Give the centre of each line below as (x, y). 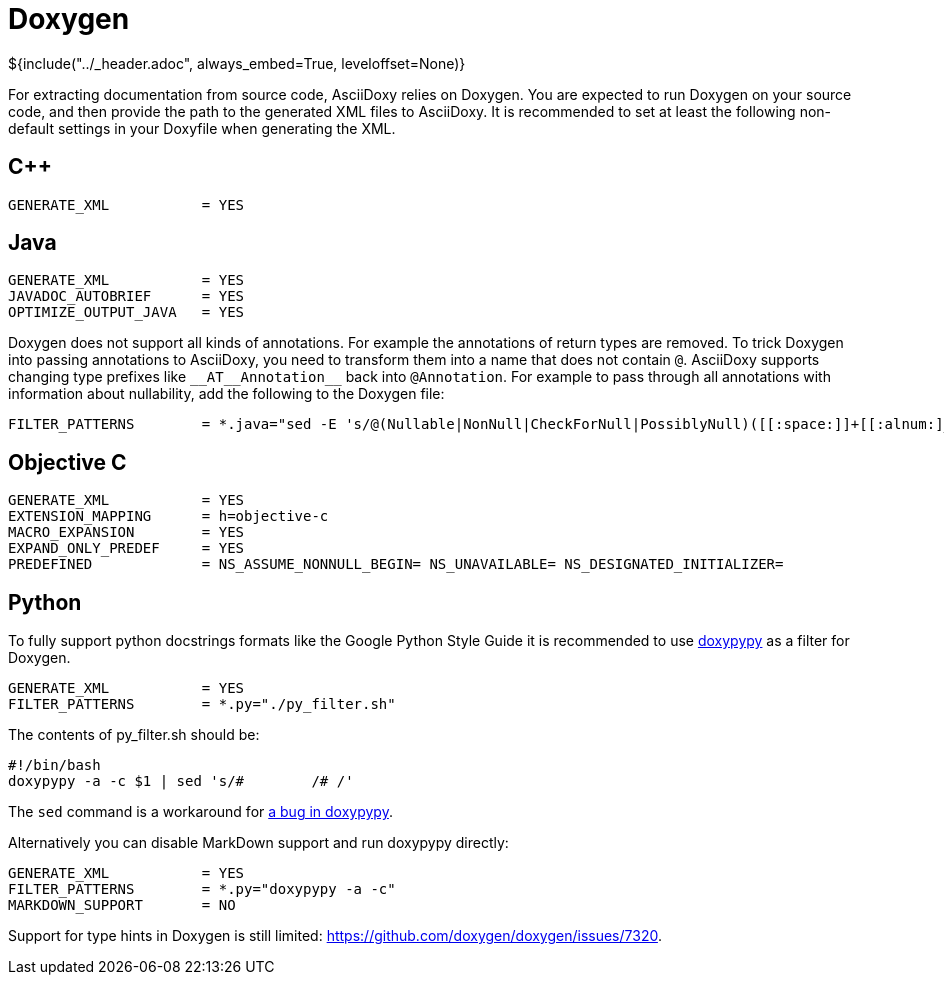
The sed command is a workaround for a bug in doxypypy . (200, 812)
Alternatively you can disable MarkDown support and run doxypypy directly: (258, 843)
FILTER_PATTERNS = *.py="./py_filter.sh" (202, 704)
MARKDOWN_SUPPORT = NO (122, 905)
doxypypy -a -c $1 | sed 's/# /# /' (181, 781)
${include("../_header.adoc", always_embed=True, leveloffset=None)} (237, 63)
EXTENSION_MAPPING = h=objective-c (168, 516)
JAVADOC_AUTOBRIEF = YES (126, 296)
